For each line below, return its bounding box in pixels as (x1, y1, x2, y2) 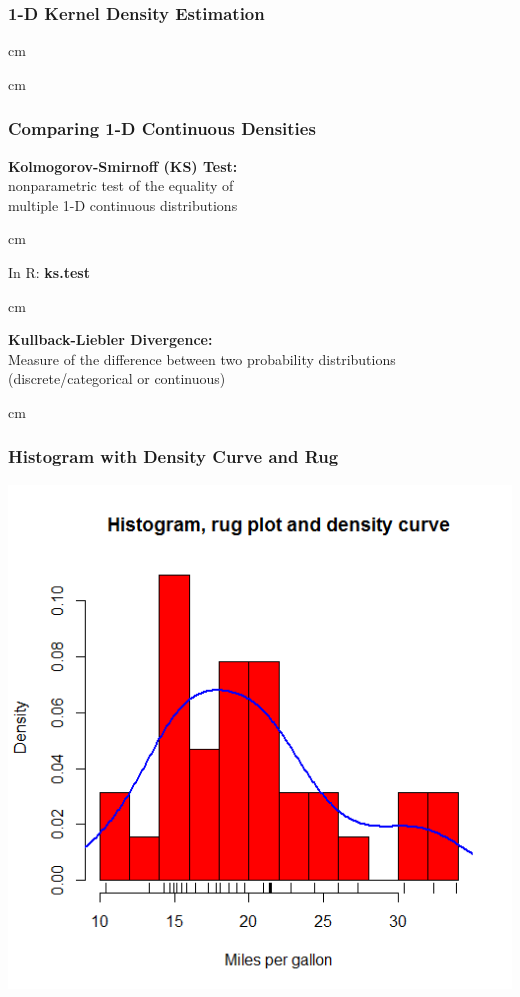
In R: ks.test (8, 262, 90, 282)
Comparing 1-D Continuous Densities (8, 116, 316, 141)
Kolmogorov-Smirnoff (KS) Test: (8, 155, 238, 176)
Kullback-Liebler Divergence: (8, 329, 213, 350)
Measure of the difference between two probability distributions (8, 348, 396, 369)
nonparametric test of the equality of (8, 175, 234, 196)
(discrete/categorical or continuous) (8, 368, 226, 389)
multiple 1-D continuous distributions (8, 194, 238, 215)
